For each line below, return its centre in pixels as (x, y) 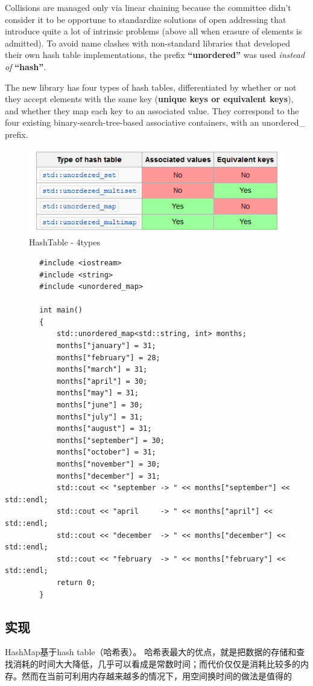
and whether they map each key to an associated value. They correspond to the (152, 110)
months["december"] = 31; (108, 476)
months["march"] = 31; (102, 370)
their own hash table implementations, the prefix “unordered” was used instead (155, 55)
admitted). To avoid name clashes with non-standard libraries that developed (147, 43)
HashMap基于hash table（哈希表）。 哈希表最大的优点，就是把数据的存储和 (151, 652)
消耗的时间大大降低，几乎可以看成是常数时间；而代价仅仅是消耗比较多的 (156, 663)
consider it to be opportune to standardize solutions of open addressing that (146, 19)
